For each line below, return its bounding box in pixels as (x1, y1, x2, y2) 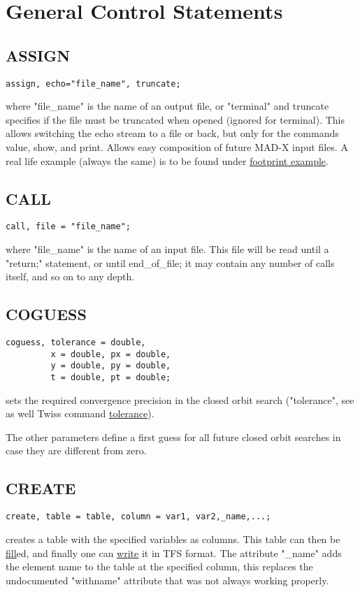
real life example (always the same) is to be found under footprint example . (6, 153, 329, 168)
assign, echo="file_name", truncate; (6, 78, 181, 89)
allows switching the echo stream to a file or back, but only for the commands (6, 126, 339, 140)
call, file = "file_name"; (6, 222, 131, 232)
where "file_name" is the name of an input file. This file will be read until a (6, 242, 329, 257)
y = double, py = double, (50, 361, 171, 371)
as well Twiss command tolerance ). (6, 406, 154, 421)
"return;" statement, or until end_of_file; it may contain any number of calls (6, 255, 335, 270)
